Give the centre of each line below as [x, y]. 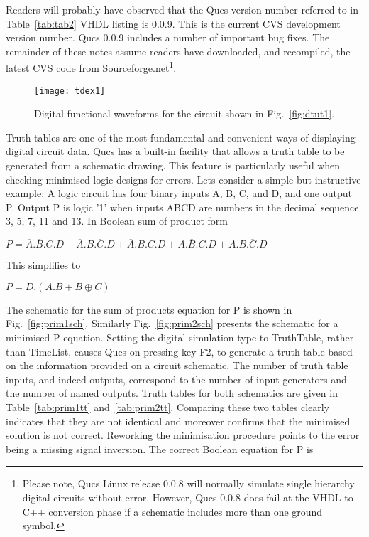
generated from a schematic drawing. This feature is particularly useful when [173, 165]
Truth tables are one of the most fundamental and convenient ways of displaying [181, 137]
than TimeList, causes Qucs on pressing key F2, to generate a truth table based [179, 351]
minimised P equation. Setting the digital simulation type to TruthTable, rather [180, 337]
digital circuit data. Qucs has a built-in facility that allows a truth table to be [175, 151]
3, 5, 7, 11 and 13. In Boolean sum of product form [117, 221]
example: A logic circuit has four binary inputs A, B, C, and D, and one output [179, 193]
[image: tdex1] [70, 91]
